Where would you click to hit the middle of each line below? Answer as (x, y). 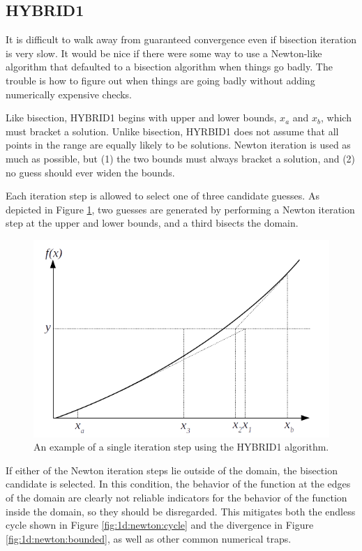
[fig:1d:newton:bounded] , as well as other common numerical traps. (149, 538)
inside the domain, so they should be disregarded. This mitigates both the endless (181, 511)
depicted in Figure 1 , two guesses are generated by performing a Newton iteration (180, 209)
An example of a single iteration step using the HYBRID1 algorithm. (181, 447)
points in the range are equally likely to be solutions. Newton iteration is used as (178, 145)
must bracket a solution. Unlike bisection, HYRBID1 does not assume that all (172, 131)
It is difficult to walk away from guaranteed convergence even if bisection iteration (181, 39)
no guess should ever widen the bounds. (90, 172)
